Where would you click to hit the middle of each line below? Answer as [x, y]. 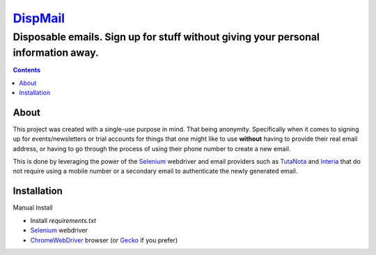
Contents [27, 70]
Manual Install [33, 208]
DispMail [39, 18]
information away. [56, 53]
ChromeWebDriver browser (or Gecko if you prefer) [104, 240]
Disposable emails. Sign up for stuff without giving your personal [166, 37]
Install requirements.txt [63, 220]
